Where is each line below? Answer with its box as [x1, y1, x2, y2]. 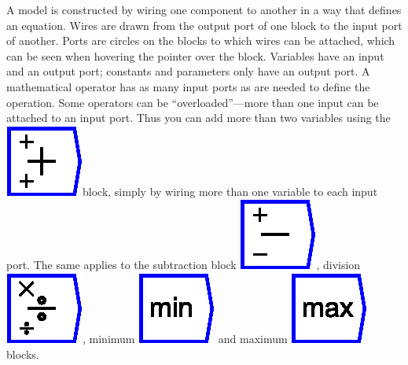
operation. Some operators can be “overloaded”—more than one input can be [6, 94, 379, 110]
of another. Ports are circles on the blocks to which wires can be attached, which [6, 32, 395, 49]
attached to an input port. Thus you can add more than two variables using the [6, 109, 391, 126]
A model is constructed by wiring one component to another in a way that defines [6, 2, 402, 17]
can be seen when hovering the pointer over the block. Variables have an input [6, 47, 384, 64]
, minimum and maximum [83, 330, 288, 346]
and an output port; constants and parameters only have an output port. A [6, 63, 370, 79]
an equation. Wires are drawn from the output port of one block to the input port [6, 17, 402, 33]
